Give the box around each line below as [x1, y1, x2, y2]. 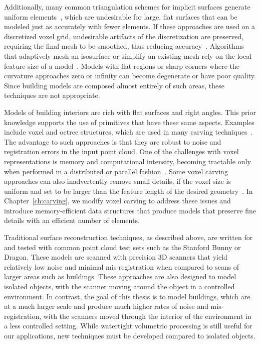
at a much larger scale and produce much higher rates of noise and [4, 301, 208, 311]
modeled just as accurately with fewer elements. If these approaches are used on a [4, 21, 255, 32]
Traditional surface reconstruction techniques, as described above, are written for [4, 232, 253, 243]
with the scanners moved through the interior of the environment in [43, 310, 251, 321]
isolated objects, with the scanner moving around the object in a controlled [4, 281, 235, 292]
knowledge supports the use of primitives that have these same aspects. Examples [4, 117, 254, 127]
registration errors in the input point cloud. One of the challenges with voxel [4, 146, 239, 157]
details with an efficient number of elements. [4, 215, 140, 225]
